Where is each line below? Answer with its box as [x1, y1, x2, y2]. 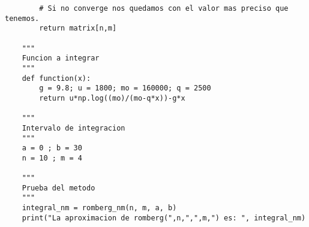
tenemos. [5, 14, 40, 23]
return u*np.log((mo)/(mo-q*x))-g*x [39, 93, 185, 102]
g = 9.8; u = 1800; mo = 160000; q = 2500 [39, 84, 211, 93]
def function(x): [22, 74, 91, 83]
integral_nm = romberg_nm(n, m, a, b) [22, 204, 177, 213]
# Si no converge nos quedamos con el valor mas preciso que [39, 4, 289, 13]
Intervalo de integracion [22, 123, 125, 132]
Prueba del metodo [22, 183, 95, 192]
